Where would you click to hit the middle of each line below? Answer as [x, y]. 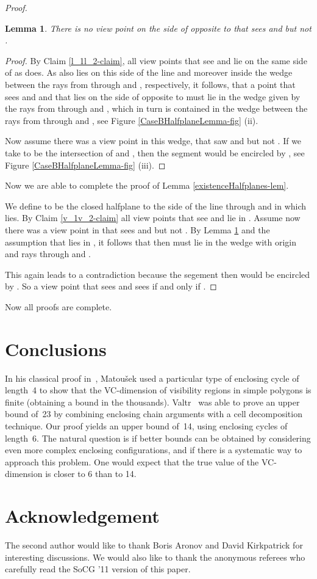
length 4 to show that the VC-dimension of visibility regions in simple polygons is [158, 390]
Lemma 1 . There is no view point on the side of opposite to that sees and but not [158, 28]
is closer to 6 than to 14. [91, 474]
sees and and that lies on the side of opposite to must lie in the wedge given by [153, 96]
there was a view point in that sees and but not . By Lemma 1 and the [137, 229]
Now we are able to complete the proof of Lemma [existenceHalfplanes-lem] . [147, 185]
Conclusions [56, 348]
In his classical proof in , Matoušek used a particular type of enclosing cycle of [152, 378]
